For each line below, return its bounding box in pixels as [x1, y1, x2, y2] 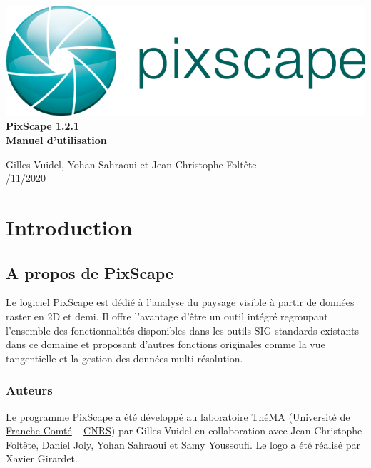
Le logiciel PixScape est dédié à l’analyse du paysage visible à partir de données [6, 295, 355, 310]
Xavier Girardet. [6, 451, 78, 466]
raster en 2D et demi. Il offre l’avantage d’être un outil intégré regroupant [6, 308, 328, 323]
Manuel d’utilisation [6, 133, 107, 148]
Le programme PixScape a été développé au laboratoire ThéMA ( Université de [6, 409, 350, 424]
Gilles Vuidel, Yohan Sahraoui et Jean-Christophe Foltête [6, 156, 257, 171]
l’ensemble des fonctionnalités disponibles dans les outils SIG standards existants [6, 322, 359, 337]
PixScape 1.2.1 [6, 118, 80, 133]
